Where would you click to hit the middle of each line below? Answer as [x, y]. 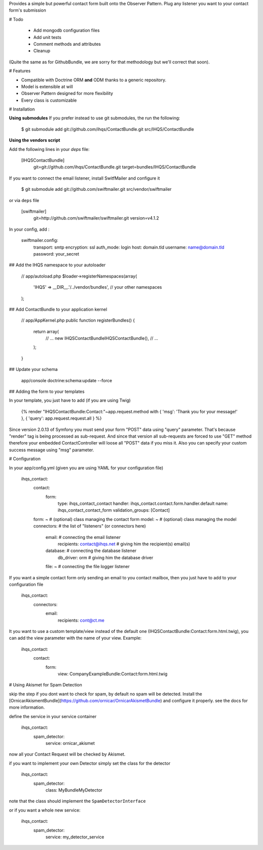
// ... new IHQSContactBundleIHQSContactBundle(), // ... [102, 338]
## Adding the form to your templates [47, 391]
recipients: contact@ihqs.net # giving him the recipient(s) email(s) [124, 544]
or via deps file [24, 200]
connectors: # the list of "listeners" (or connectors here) [90, 526]
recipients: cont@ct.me [81, 620]
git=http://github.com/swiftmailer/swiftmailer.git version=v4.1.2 [96, 218]
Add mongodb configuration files [66, 30]
